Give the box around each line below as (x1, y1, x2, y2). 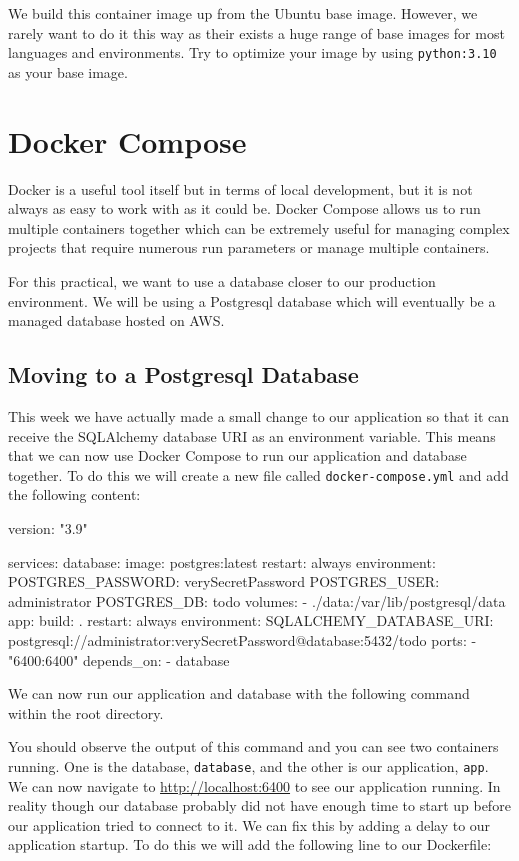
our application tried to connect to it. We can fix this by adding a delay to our (8, 814, 491, 835)
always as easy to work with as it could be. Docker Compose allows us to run (8, 198, 481, 219)
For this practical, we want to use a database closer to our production (8, 270, 436, 291)
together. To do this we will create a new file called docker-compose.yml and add (8, 464, 509, 485)
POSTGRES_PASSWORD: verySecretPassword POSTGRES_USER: (8, 571, 440, 592)
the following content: (8, 484, 141, 505)
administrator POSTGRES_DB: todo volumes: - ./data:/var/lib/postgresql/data (8, 590, 506, 611)
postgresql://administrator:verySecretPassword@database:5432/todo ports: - (8, 629, 477, 650)
